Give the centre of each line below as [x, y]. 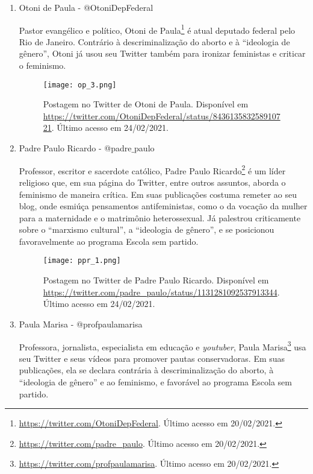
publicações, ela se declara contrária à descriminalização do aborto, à [146, 370]
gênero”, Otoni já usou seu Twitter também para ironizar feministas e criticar [162, 53]
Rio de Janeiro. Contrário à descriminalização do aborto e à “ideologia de [154, 41]
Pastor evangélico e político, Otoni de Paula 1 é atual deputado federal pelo [157, 29]
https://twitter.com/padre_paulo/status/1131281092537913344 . [161, 292]
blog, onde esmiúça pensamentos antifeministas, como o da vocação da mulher [163, 206]
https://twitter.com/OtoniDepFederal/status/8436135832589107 [162, 115]
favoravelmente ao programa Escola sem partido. [109, 241]
